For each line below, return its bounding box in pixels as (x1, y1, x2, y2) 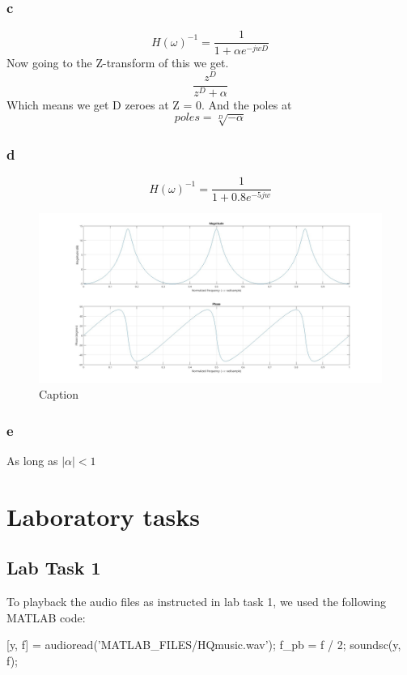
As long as (6, 451, 58, 468)
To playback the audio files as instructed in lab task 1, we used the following (6, 593, 387, 610)
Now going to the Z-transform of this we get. (6, 54, 229, 71)
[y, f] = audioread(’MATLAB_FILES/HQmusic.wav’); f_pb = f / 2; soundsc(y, (6, 636, 401, 653)
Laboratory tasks (6, 499, 201, 532)
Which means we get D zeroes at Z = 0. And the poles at (6, 96, 292, 113)
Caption (39, 386, 79, 403)
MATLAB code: (6, 609, 86, 626)
